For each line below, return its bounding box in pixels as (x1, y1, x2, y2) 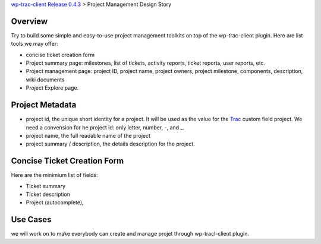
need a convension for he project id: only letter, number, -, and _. (26, 123, 184, 131)
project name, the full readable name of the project (26, 132, 151, 139)
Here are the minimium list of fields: (11, 172, 98, 179)
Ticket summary (26, 182, 65, 189)
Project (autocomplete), (26, 199, 84, 206)
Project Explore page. (26, 84, 79, 91)
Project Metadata (11, 100, 77, 110)
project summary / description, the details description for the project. (26, 140, 196, 148)
